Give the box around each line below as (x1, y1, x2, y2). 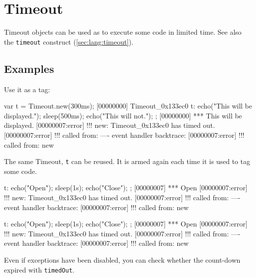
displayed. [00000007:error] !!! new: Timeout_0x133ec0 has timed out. (4, 120, 215, 130)
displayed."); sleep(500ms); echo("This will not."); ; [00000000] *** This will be (4, 110, 242, 120)
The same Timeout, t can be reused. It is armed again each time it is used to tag (4, 156, 250, 167)
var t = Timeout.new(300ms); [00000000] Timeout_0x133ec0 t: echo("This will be (4, 101, 252, 111)
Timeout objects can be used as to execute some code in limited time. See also (4, 27, 242, 37)
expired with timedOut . (4, 264, 75, 275)
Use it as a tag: (4, 84, 50, 94)
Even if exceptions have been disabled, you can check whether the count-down (4, 254, 241, 265)
